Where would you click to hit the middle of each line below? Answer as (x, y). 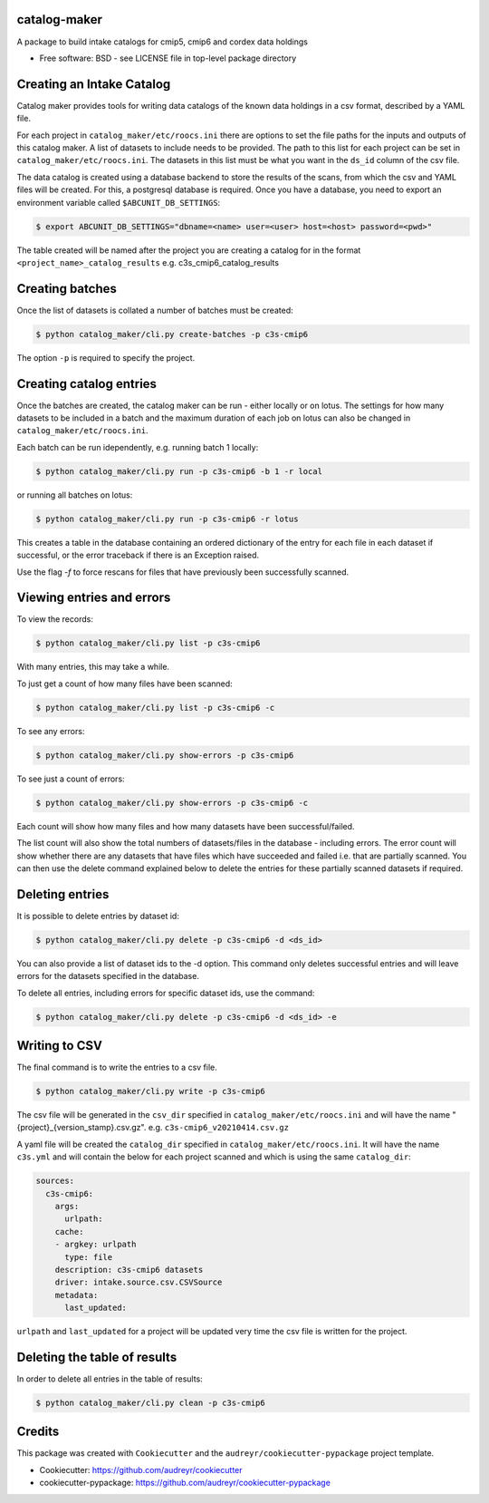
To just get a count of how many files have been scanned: (125, 684)
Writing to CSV (60, 1046)
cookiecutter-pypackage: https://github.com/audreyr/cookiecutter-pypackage (185, 1483)
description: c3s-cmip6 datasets (129, 1270)
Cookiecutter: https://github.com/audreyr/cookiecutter (141, 1469)
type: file (89, 1257)
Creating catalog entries (87, 384)
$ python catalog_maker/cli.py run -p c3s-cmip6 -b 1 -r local (179, 471)
